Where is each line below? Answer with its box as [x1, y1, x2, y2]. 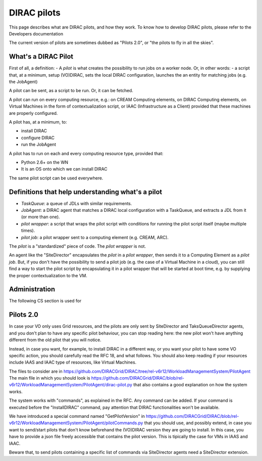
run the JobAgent [21, 142, 56, 147]
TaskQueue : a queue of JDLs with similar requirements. [21, 200, 132, 206]
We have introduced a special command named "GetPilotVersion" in [9, 413, 145, 419]
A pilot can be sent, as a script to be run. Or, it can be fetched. [9, 88, 133, 94]
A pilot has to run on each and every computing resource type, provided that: [9, 150, 164, 156]
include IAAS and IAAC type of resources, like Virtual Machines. [9, 359, 137, 366]
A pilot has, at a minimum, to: [9, 119, 67, 125]
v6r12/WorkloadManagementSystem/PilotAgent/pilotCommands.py [9, 420, 143, 426]
